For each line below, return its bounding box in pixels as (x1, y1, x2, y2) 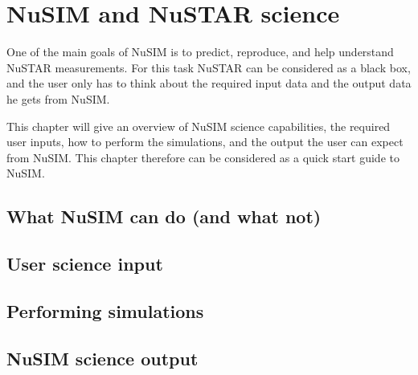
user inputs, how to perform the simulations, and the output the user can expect (6, 133, 404, 150)
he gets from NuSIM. (6, 90, 110, 107)
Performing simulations (6, 298, 204, 323)
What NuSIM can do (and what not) (6, 204, 322, 229)
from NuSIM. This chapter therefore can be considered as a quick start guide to (6, 149, 400, 165)
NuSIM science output (6, 345, 199, 370)
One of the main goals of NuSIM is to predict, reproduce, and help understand (6, 43, 394, 60)
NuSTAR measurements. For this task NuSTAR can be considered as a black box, (6, 59, 411, 75)
